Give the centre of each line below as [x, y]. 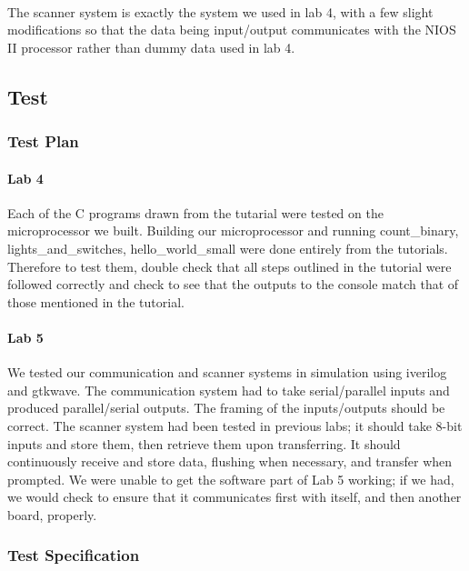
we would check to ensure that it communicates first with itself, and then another [234, 497]
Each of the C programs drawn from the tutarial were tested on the [195, 212]
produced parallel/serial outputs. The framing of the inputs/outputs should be [226, 408]
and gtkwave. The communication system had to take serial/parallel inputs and [229, 390]
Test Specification [74, 555]
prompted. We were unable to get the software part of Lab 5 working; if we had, [231, 479]
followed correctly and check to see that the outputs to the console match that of [233, 284]
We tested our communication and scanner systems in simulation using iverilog [227, 372]
